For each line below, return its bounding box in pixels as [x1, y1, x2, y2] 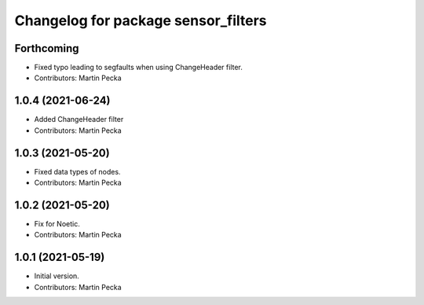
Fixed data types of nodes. [34, 167, 121, 176]
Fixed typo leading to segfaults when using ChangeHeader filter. [34, 63, 243, 72]
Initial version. [34, 271, 80, 281]
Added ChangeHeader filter [34, 115, 124, 124]
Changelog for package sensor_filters [14, 12, 267, 29]
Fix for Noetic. [34, 219, 80, 228]
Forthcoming [14, 42, 79, 55]
